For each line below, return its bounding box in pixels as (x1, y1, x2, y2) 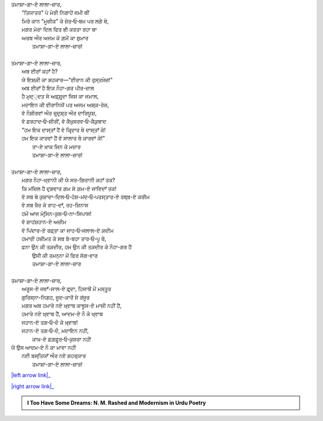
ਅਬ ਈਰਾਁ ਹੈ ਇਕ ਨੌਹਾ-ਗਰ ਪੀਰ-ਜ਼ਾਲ (22, 84, 95, 91)
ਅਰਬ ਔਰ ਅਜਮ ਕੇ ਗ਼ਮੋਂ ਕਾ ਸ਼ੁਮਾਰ (22, 34, 89, 41)
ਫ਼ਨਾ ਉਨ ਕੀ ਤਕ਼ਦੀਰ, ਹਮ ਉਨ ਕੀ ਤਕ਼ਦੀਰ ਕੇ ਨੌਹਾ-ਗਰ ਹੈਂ (22, 243, 132, 251)
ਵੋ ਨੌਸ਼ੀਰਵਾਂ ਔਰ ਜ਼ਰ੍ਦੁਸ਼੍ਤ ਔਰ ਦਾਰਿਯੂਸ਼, (22, 109, 97, 117)
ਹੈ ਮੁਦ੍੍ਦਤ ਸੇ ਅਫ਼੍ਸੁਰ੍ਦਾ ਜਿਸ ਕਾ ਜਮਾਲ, (22, 93, 99, 100)
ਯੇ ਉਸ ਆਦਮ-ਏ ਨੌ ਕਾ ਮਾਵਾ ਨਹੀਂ (11, 344, 76, 351)
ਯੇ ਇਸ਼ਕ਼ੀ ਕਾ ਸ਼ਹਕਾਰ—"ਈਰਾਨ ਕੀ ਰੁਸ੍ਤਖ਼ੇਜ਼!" (22, 76, 113, 83)
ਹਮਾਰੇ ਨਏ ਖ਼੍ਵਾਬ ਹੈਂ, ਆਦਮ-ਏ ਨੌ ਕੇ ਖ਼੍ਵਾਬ (22, 310, 103, 318)
